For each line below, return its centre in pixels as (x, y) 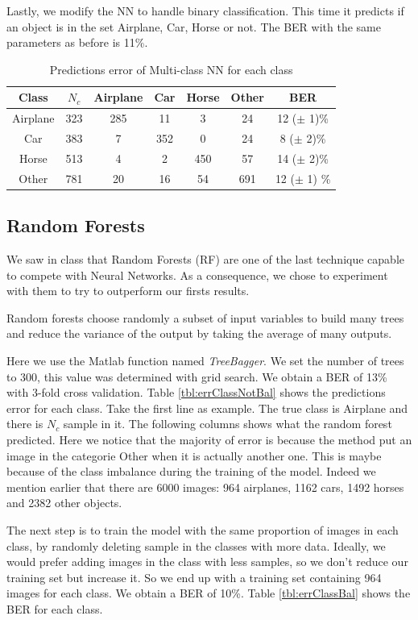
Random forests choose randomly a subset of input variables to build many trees (205, 317)
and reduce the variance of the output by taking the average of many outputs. (199, 333)
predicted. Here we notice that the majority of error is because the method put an (209, 439)
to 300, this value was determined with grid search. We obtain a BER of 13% (197, 376)
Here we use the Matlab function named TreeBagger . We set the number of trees (205, 361)
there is (25, 424)
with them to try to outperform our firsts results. (128, 291)
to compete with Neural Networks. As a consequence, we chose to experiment (197, 275)
